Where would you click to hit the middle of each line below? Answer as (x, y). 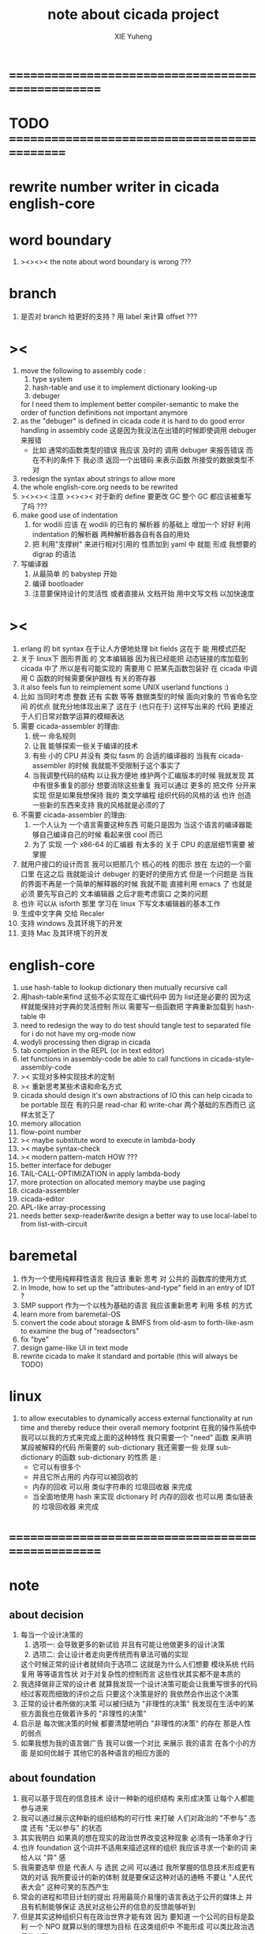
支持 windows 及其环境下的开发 (71, 924)
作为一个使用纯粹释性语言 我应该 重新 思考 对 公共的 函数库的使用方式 (133, 1279)
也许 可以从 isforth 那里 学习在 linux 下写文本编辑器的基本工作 (120, 904)
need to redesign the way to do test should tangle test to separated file (136, 1025)
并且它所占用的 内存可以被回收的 (85, 1477)
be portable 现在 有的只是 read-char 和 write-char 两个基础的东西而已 (133, 1105)
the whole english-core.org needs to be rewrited (99, 487)
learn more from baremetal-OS (70, 1314)
